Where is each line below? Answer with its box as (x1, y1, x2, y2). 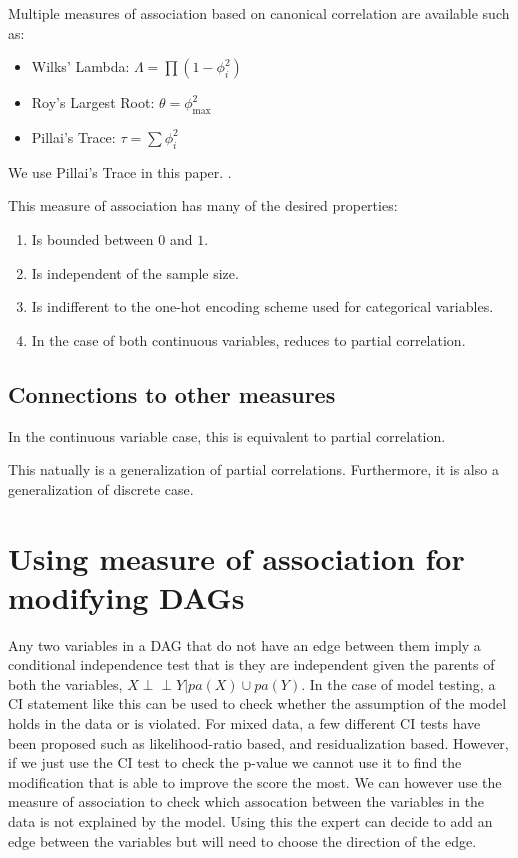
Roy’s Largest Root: (31, 92, 155, 113)
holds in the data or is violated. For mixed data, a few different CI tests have (8, 713, 481, 734)
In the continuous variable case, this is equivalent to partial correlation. (8, 425, 446, 446)
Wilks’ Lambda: (31, 56, 130, 77)
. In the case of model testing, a (301, 673, 496, 694)
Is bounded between (31, 228, 154, 249)
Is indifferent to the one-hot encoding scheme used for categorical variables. (31, 296, 494, 317)
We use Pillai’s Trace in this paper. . (8, 161, 232, 182)
